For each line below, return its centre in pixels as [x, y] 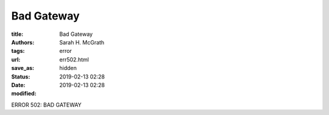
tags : [18, 51]
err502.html [74, 59]
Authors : [23, 42]
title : [17, 34]
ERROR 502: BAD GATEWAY [46, 105]
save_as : [23, 68]
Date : [18, 85]
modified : [24, 94]
